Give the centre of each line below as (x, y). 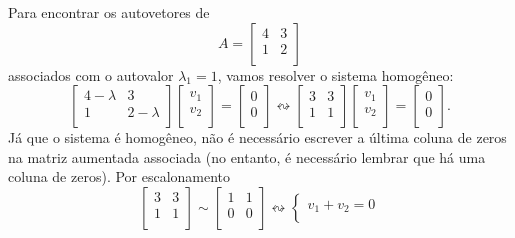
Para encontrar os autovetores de (109, 12)
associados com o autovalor (91, 74)
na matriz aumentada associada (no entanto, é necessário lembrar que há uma (247, 156)
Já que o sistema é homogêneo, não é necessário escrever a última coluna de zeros (257, 137)
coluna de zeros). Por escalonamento (119, 176)
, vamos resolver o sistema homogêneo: (335, 74)
